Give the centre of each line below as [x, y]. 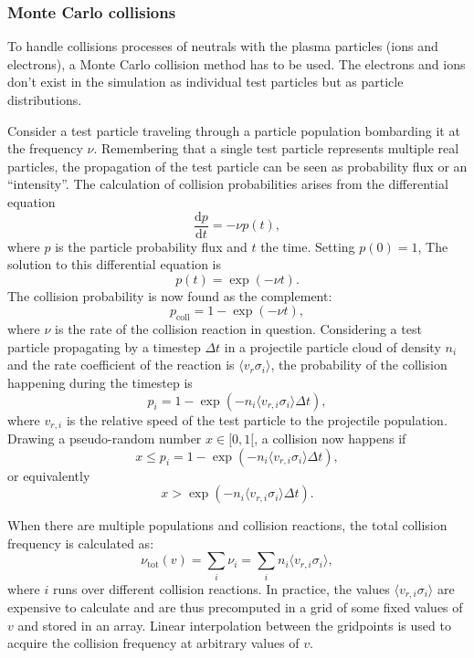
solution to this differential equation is [115, 264]
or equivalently [49, 475]
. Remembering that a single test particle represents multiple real [276, 148]
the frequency [45, 148]
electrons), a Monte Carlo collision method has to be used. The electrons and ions [237, 63]
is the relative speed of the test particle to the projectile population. [257, 419]
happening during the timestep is [100, 382]
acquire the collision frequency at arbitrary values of [153, 643]
